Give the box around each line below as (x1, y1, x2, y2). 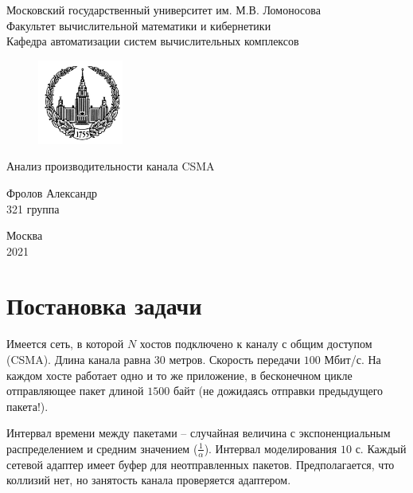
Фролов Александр (6, 184, 98, 201)
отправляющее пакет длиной (6, 382, 144, 399)
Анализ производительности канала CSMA (6, 158, 215, 174)
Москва (6, 227, 43, 244)
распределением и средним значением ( (6, 440, 198, 456)
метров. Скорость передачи (169, 351, 301, 367)
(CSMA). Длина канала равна (6, 351, 151, 367)
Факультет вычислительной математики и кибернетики (6, 17, 271, 33)
